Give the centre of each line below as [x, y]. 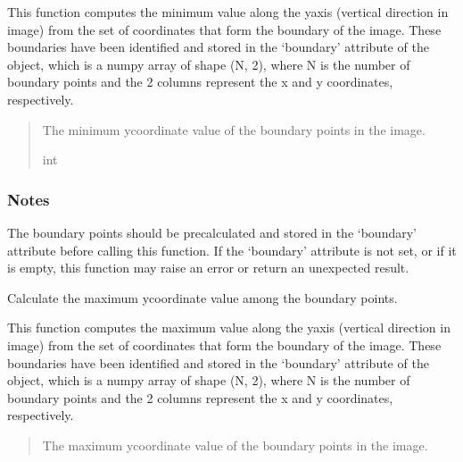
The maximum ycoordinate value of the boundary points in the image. [235, 445]
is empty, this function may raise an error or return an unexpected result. [208, 268]
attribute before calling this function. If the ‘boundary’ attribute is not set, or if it [232, 250]
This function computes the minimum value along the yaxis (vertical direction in [228, 12]
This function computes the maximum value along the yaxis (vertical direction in [229, 328]
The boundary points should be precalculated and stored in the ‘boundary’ [212, 232]
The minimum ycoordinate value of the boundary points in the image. [234, 129]
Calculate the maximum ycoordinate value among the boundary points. [203, 297]
